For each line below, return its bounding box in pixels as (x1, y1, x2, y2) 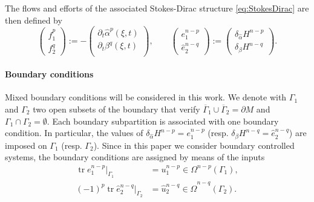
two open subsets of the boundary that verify (33, 102, 200, 115)
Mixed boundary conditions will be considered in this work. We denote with (5, 91, 287, 103)
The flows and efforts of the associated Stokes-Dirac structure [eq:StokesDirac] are (5, 2, 309, 14)
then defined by (5, 13, 62, 26)
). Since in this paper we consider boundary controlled (93, 138, 295, 151)
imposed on (5, 138, 47, 151)
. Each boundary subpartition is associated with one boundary (47, 114, 279, 127)
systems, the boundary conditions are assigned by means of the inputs (5, 151, 265, 163)
